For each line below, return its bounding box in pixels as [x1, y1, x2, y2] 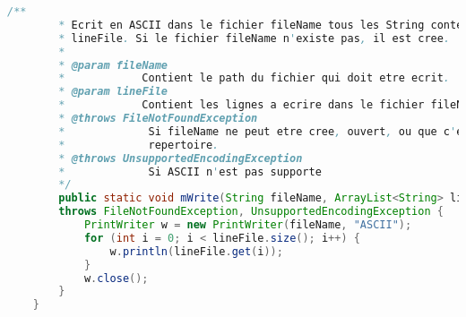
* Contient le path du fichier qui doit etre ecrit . [58, 72, 450, 85]
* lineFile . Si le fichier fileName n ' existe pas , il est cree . [58, 31, 451, 45]
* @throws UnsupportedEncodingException [58, 151, 303, 165]
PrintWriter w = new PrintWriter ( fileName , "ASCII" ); [83, 218, 412, 231]
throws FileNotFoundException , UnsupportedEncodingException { [58, 205, 444, 218]
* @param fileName [58, 58, 168, 72]
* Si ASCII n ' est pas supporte [58, 165, 322, 178]
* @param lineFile [58, 85, 168, 99]
